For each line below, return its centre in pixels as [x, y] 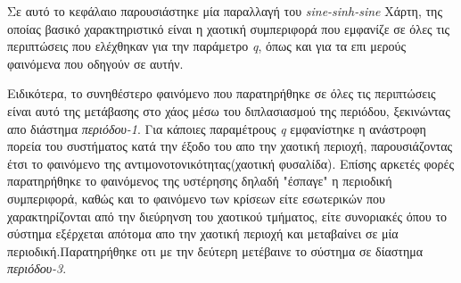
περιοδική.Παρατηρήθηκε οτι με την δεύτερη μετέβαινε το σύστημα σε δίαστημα [215, 250]
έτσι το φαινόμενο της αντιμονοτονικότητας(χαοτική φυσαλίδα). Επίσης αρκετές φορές [231, 163]
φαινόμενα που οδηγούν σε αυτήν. [95, 63]
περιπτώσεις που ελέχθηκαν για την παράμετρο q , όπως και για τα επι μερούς [206, 46]
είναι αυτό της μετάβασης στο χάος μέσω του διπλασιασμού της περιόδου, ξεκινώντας [229, 110]
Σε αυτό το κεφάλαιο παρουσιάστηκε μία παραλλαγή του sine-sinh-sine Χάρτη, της [225, 11]
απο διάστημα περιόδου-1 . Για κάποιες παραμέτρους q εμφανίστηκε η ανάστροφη [217, 128]
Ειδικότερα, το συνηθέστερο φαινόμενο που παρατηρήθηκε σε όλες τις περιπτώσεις [222, 93]
